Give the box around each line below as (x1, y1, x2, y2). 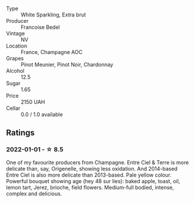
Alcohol (6, 67, 25, 74)
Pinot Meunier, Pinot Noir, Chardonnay (21, 61, 113, 68)
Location (6, 42, 28, 49)
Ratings (6, 128, 35, 138)
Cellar (6, 105, 21, 111)
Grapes (6, 55, 24, 62)
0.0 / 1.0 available (21, 111, 63, 118)
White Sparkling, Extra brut (21, 11, 86, 18)
